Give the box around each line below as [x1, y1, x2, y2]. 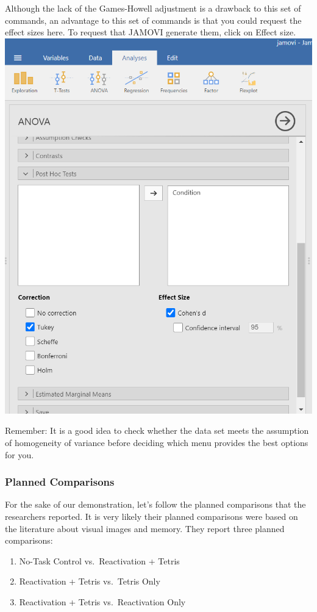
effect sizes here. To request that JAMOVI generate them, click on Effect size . [5, 26, 296, 38]
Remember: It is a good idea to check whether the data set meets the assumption [5, 424, 309, 437]
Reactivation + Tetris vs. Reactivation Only [19, 595, 186, 608]
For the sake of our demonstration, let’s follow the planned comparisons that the [5, 498, 306, 511]
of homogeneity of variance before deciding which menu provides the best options [5, 436, 308, 448]
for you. [5, 448, 34, 461]
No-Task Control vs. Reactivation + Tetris [19, 554, 180, 567]
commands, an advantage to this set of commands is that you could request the [5, 13, 302, 26]
